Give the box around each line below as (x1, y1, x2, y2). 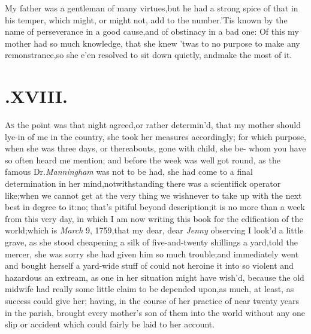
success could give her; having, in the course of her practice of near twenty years (5, 294, 299, 306)
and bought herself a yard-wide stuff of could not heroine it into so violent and (5, 259, 294, 272)
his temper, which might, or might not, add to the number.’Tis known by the (5, 13, 288, 26)
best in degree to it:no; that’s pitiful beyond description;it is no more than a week (5, 201, 305, 213)
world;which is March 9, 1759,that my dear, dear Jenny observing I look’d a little (5, 224, 304, 236)
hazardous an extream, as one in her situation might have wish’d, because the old (5, 271, 304, 283)
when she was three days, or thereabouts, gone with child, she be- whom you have (5, 142, 306, 154)
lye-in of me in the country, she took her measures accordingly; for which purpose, (5, 130, 306, 142)
